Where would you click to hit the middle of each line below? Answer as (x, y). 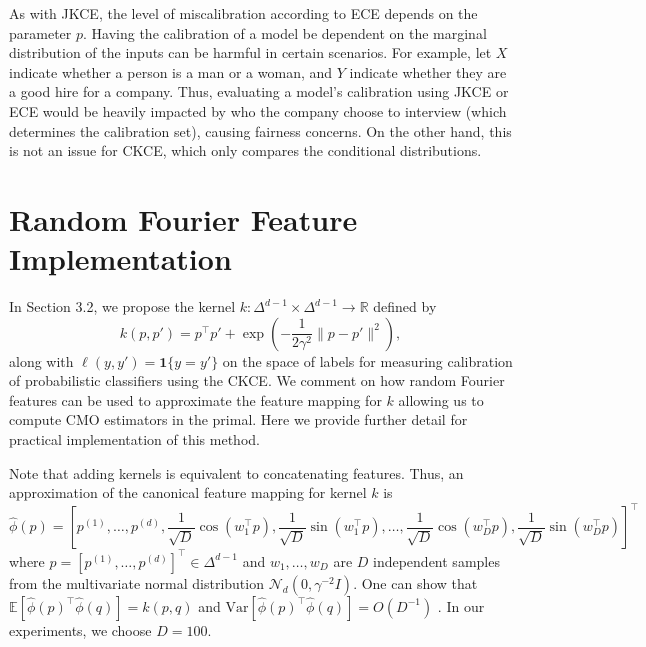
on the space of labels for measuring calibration (367, 360)
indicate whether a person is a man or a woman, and (171, 71)
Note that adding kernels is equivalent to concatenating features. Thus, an (236, 472)
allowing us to (441, 399)
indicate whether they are (428, 71)
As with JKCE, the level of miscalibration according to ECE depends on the (243, 13)
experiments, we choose (80, 629)
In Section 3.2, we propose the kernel (122, 306)
